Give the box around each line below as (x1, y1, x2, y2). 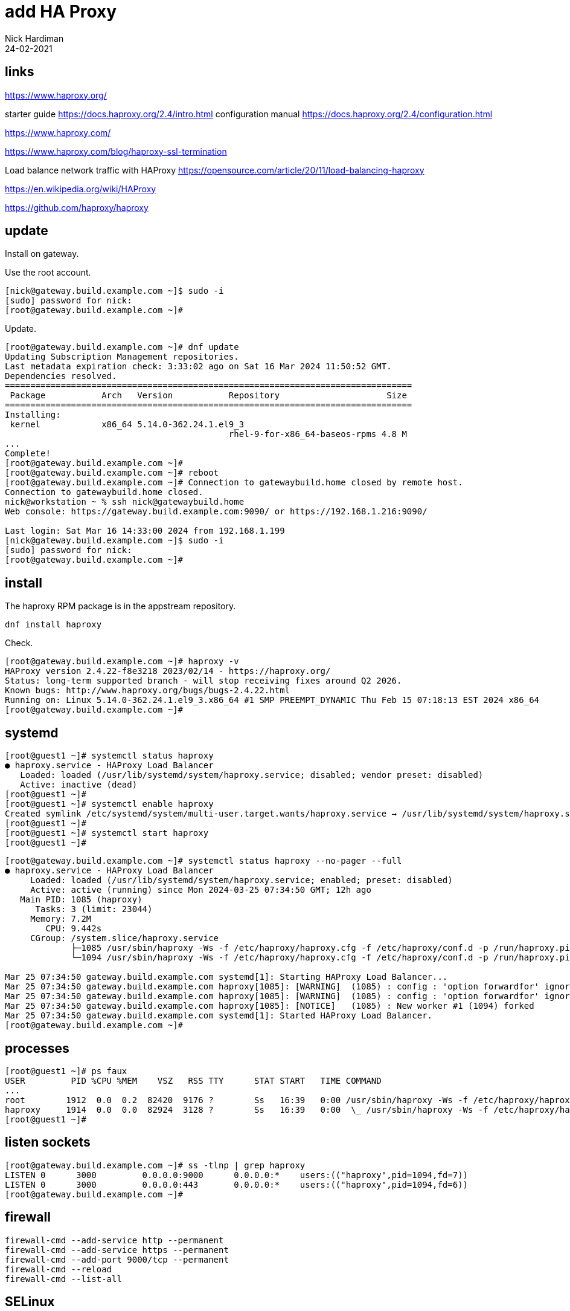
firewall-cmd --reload (5, 1264, 112, 1274)
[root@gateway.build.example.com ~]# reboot (5, 468, 219, 478)
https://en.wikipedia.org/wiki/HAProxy (5, 183, 156, 194)
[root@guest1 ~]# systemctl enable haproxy (5, 799, 214, 809)
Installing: (5, 410, 61, 420)
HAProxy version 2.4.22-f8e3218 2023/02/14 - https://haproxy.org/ (5, 666, 331, 676)
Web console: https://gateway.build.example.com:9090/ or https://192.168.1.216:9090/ (5, 507, 427, 517)
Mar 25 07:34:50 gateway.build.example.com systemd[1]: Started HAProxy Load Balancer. (5, 1011, 433, 1021)
